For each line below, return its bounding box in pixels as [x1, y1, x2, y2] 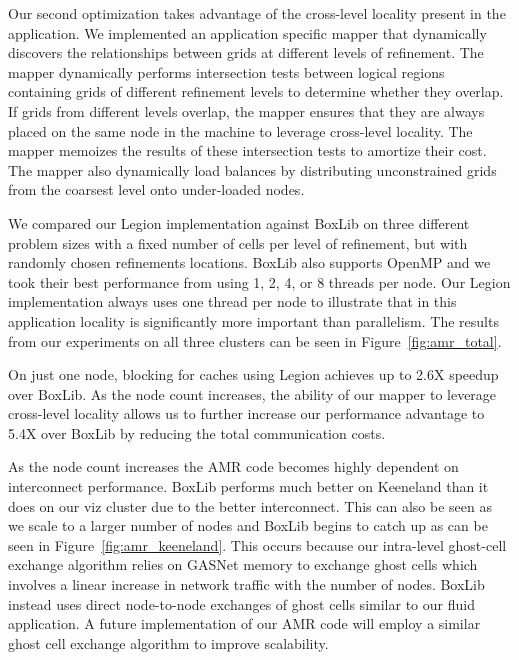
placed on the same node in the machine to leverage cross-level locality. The [8, 120, 473, 141]
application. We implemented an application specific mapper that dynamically [8, 22, 487, 43]
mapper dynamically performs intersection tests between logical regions [8, 61, 445, 82]
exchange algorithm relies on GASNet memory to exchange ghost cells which [8, 554, 478, 575]
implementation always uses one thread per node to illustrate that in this [8, 291, 457, 312]
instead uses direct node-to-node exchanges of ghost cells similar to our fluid [8, 593, 475, 614]
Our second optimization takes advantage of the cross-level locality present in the [8, 3, 506, 23]
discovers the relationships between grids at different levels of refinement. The [8, 42, 484, 63]
